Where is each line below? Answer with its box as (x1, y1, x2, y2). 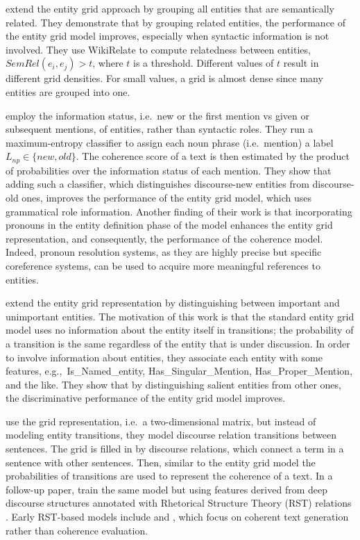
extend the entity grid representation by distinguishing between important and (6, 295, 340, 310)
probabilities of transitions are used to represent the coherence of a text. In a (6, 468, 333, 483)
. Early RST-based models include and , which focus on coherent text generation (6, 509, 349, 524)
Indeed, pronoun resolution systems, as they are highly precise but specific (6, 245, 322, 259)
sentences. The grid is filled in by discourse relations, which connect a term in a (6, 441, 344, 456)
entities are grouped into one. (6, 84, 130, 99)
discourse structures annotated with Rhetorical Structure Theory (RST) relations (6, 496, 352, 510)
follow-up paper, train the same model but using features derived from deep (6, 482, 328, 496)
